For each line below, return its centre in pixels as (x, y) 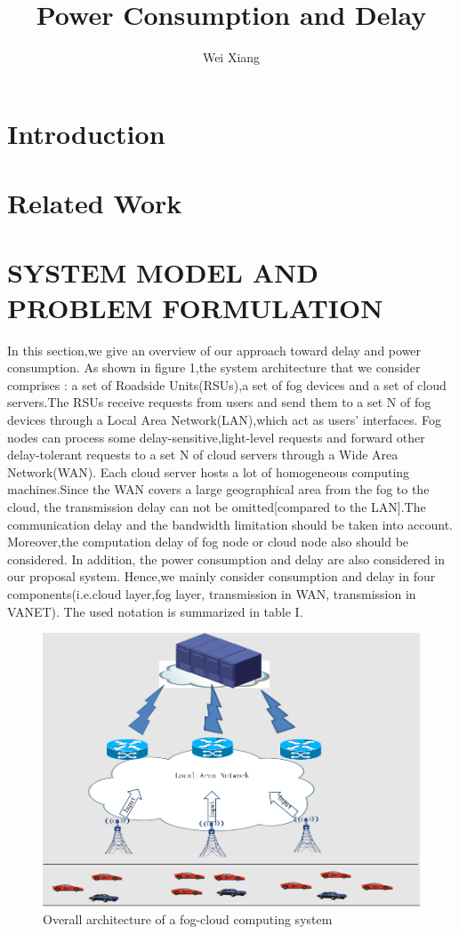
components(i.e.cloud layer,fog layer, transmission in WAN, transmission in (212, 593)
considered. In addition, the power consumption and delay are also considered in (226, 559)
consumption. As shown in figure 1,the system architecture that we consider (214, 367)
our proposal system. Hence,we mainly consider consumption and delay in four (221, 576)
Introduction (86, 133)
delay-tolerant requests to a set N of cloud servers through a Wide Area (203, 455)
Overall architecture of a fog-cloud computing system (188, 919)
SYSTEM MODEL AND (163, 272)
